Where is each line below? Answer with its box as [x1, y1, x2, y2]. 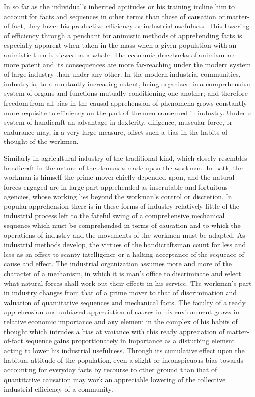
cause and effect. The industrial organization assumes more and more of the [4, 258, 232, 269]
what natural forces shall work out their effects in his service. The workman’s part [4, 278, 252, 288]
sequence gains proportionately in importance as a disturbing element [25, 336, 235, 346]
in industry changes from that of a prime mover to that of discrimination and [4, 287, 237, 298]
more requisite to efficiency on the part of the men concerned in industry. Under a [4, 107, 251, 117]
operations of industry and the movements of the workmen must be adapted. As [4, 229, 245, 240]
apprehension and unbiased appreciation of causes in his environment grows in [4, 307, 239, 317]
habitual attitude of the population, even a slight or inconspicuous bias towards [4, 355, 244, 365]
